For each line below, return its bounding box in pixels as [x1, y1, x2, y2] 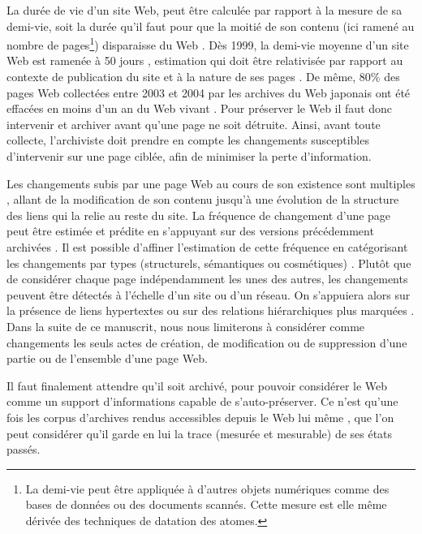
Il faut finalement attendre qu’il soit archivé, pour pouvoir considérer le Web [6, 377, 388, 394]
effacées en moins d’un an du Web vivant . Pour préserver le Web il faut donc [6, 100, 393, 117]
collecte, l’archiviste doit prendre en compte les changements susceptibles [6, 131, 369, 149]
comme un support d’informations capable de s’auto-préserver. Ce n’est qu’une [6, 393, 398, 410]
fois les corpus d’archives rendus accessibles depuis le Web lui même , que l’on [6, 408, 394, 425]
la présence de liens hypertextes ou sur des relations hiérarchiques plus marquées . [6, 302, 415, 319]
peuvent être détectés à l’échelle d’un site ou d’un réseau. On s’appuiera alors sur [6, 286, 411, 303]
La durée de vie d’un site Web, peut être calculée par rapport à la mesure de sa [6, 2, 403, 18]
